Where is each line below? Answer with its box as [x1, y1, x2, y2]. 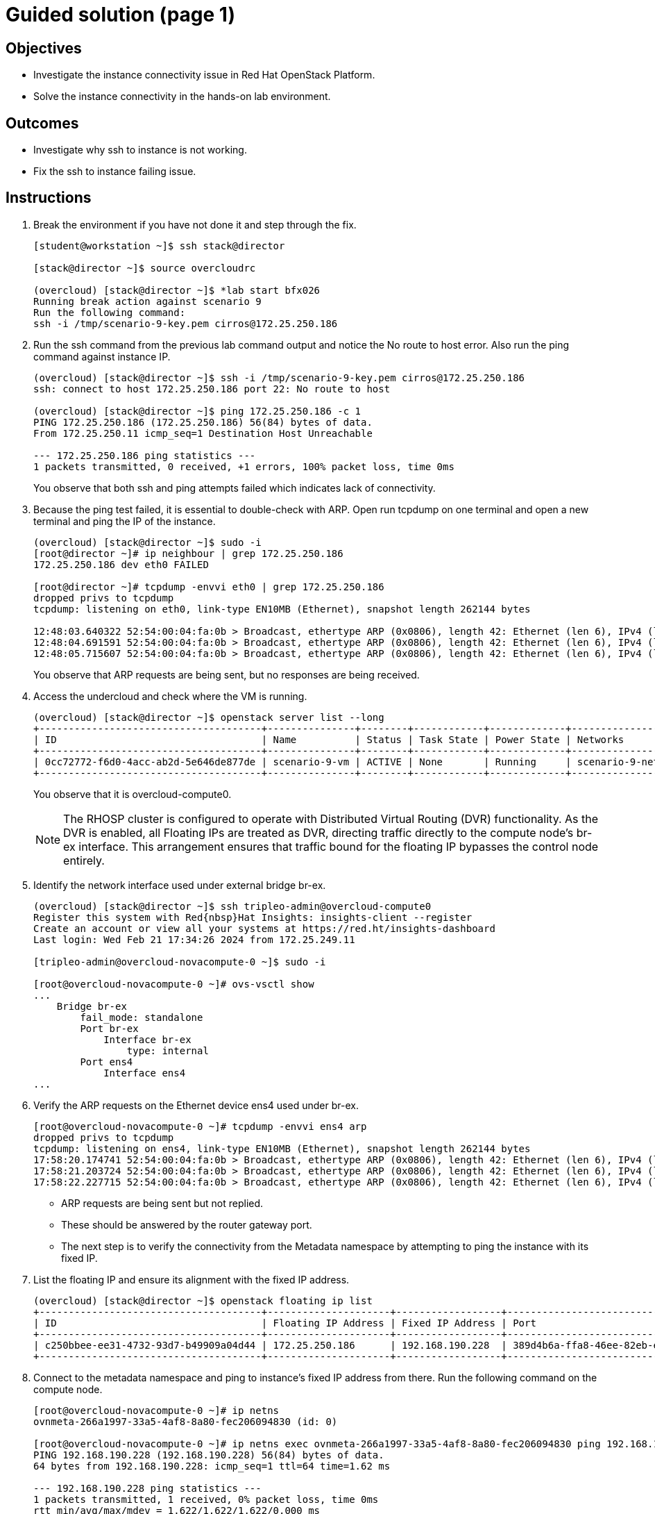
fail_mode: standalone [80, 1011, 203, 1023]
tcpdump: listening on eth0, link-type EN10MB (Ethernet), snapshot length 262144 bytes [33, 603, 531, 615]
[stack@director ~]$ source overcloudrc [33, 262, 256, 274]
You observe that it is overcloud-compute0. [33, 788, 232, 800]
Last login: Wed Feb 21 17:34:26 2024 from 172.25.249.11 [33, 933, 355, 945]
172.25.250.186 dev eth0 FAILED [33, 558, 209, 570]
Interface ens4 [103, 1067, 186, 1079]
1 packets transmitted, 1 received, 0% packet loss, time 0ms [33, 1493, 379, 1505]
